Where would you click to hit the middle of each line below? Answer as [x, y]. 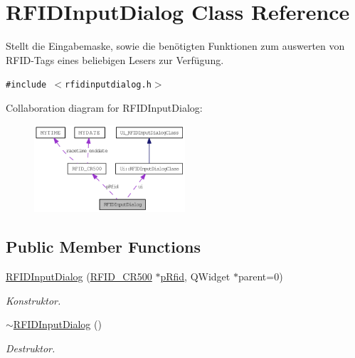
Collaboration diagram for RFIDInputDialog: [104, 107]
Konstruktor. [33, 300]
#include [26, 85]
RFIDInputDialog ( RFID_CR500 [79, 277]
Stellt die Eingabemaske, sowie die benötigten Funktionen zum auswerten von [175, 46]
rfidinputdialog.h [108, 85]
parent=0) [260, 277]
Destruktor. [31, 348]
